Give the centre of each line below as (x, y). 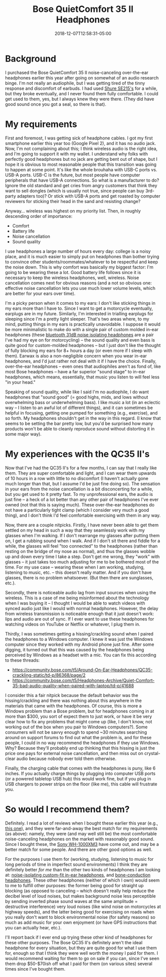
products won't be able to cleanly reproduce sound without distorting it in (80, 428)
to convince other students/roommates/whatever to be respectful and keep (82, 262)
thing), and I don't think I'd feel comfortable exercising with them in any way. (83, 515)
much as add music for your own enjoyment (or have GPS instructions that (81, 922)
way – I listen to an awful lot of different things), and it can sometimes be (79, 408)
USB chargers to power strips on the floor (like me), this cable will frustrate (81, 784)
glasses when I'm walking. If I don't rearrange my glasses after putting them (83, 535)
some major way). (23, 434)
